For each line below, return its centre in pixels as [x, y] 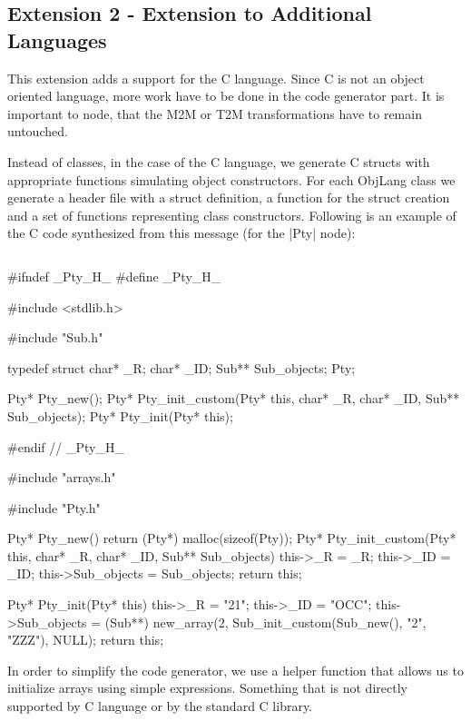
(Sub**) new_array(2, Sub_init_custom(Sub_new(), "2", [265, 622]
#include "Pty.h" [54, 507]
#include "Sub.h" [55, 337]
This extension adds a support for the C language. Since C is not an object [216, 78]
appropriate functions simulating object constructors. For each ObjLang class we [231, 179]
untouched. [38, 131]
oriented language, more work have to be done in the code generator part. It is [226, 96]
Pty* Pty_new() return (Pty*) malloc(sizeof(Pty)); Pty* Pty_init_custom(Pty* [232, 538]
